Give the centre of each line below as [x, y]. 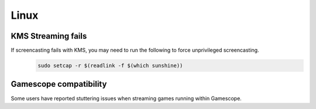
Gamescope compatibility [59, 84]
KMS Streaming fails [49, 36]
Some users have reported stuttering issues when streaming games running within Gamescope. [126, 98]
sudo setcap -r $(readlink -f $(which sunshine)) [110, 66]
